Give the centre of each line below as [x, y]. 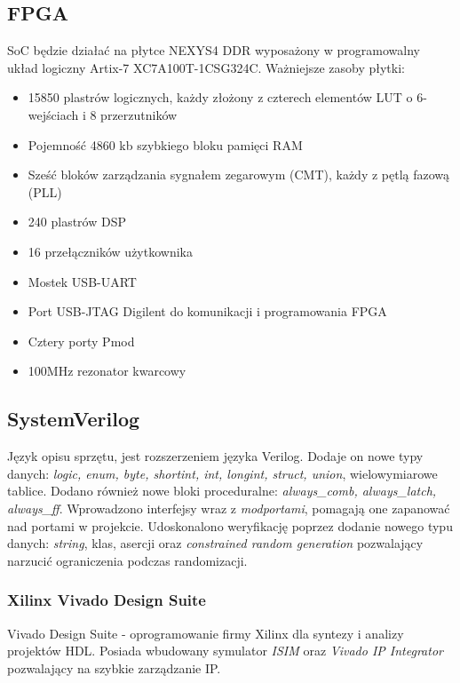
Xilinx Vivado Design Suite [107, 600]
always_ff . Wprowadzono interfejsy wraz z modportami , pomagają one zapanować [229, 508]
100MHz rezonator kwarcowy [107, 371]
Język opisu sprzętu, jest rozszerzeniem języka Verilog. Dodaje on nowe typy [215, 456]
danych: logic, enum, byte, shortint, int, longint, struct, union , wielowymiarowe [222, 473]
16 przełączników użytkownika [110, 251]
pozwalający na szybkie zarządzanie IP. [114, 667]
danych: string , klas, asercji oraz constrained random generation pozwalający [215, 543]
